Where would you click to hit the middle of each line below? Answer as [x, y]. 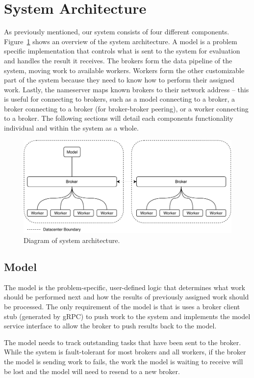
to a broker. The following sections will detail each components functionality [119, 118]
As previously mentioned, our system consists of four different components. [117, 32]
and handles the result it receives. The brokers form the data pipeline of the [118, 60]
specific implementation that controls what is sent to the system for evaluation [122, 51]
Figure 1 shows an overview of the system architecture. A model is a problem [121, 41]
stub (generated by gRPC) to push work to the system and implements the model [127, 316]
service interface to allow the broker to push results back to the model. [110, 326]
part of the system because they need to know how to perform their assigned [119, 80]
